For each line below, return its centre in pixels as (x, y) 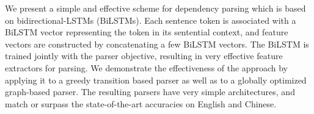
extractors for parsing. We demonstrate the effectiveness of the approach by (146, 67)
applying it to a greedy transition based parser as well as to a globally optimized (156, 80)
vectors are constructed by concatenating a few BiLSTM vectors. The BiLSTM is (157, 44)
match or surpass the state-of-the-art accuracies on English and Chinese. (141, 103)
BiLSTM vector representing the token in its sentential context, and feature (147, 32)
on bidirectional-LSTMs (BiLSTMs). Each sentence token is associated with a (151, 20)
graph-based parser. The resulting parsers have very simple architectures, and (150, 92)
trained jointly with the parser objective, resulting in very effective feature (144, 56)
